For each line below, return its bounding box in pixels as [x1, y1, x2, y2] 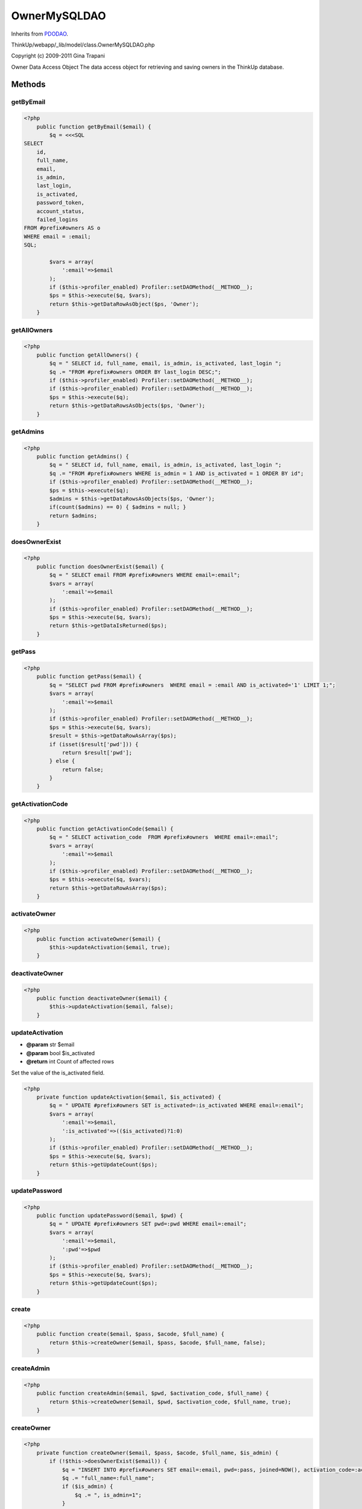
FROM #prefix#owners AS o [24, 225, 101, 232]
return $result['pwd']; [62, 749, 133, 756]
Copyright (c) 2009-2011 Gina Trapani [11, 52, 105, 60]
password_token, [36, 199, 84, 206]
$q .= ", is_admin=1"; [74, 1491, 142, 1498]
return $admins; [49, 512, 98, 519]
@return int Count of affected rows [26, 1058, 115, 1065]
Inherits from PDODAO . [11, 30, 69, 37]
